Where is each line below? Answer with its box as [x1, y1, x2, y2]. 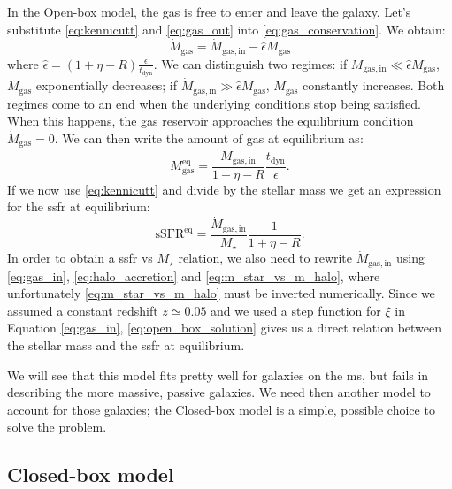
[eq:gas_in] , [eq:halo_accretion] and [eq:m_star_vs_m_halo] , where [7, 266, 380, 285]
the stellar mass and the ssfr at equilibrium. [7, 336, 245, 355]
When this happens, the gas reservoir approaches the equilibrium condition [7, 111, 414, 130]
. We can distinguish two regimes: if [153, 54, 348, 73]
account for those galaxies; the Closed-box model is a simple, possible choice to [7, 400, 435, 418]
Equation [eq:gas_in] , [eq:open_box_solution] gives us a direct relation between [7, 318, 442, 337]
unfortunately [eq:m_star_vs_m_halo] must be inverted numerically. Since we [7, 284, 435, 302]
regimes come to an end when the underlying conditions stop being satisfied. [7, 94, 421, 112]
